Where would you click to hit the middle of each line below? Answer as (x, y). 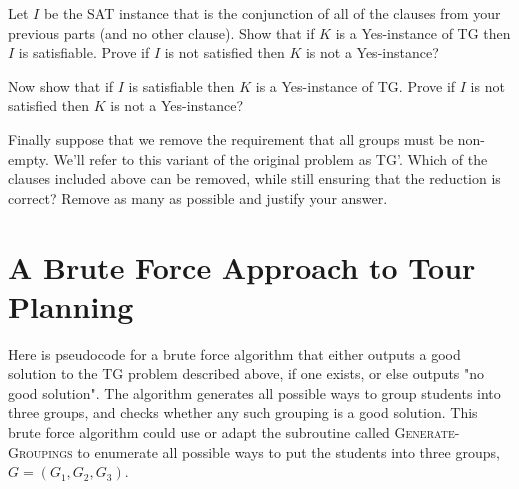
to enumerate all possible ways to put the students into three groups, (288, 451)
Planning (71, 305)
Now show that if (61, 85)
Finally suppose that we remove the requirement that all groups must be (231, 138)
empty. (28, 158)
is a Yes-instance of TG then (423, 32)
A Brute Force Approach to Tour (242, 266)
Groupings (40, 451)
